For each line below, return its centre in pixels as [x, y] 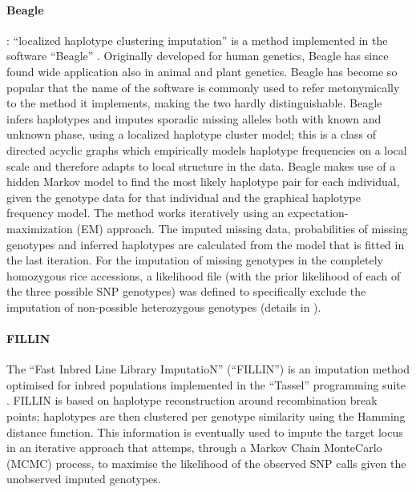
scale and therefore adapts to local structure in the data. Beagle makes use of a [201, 165]
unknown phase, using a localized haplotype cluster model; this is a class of [192, 134]
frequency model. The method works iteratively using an [145, 213]
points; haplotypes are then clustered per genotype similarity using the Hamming [206, 416]
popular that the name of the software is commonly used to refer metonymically [203, 87]
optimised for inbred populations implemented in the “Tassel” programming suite [206, 384]
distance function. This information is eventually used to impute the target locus [205, 432]
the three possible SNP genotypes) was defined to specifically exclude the [186, 291]
